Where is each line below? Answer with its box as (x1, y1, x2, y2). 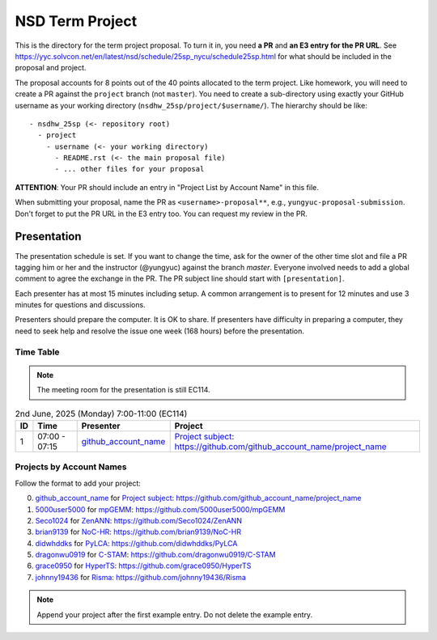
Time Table (15, 346, 60, 358)
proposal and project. (15, 63, 87, 73)
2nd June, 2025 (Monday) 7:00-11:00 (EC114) (15, 408, 188, 419)
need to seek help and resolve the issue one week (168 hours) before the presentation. (15, 326, 305, 336)
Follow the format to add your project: (15, 478, 142, 488)
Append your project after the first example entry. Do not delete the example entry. (36, 609, 313, 619)
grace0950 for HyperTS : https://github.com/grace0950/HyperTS (35, 561, 252, 570)
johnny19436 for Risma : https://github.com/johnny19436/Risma (35, 572, 247, 582)
